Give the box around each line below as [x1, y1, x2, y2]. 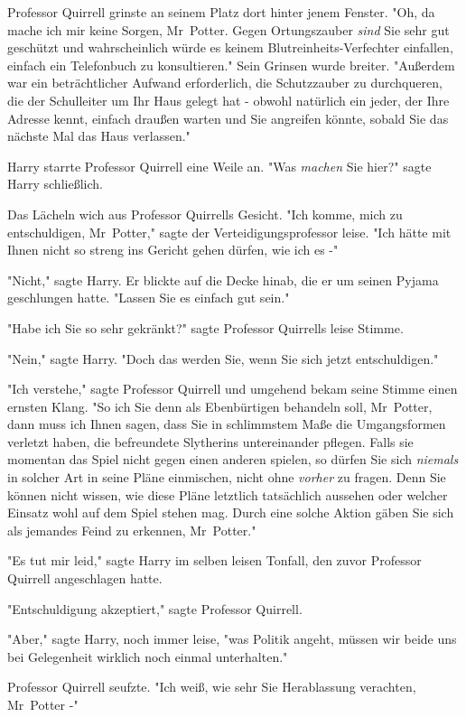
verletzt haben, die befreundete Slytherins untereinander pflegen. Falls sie [7, 432, 414, 451]
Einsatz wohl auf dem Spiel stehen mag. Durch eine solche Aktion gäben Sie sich [7, 503, 454, 522]
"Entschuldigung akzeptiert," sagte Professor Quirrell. [7, 599, 303, 618]
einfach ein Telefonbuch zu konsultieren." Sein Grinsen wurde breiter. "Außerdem [7, 55, 455, 74]
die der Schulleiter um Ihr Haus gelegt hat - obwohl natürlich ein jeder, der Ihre [7, 90, 450, 109]
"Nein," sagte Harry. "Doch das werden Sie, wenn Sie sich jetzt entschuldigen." [7, 349, 439, 368]
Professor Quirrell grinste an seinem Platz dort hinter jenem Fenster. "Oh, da [7, 3, 435, 21]
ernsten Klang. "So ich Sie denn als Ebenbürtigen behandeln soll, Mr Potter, [7, 396, 433, 415]
